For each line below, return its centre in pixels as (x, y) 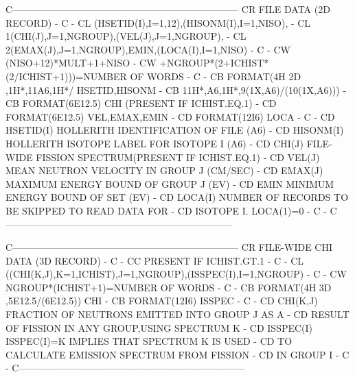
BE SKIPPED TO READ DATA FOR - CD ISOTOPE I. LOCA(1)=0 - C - (166, 210)
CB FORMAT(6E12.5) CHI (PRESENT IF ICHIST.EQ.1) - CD (141, 103)
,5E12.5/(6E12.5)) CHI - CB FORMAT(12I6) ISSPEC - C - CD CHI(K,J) (162, 301)
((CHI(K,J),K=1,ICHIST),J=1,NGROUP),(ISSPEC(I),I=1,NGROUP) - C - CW (176, 274)
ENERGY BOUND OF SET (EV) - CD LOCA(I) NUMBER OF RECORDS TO (177, 197)
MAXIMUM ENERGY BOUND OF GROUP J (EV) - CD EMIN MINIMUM (170, 183)
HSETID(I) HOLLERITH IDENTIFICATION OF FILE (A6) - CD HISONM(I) (175, 130)
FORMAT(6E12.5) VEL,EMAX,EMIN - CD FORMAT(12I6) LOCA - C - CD (170, 116)
